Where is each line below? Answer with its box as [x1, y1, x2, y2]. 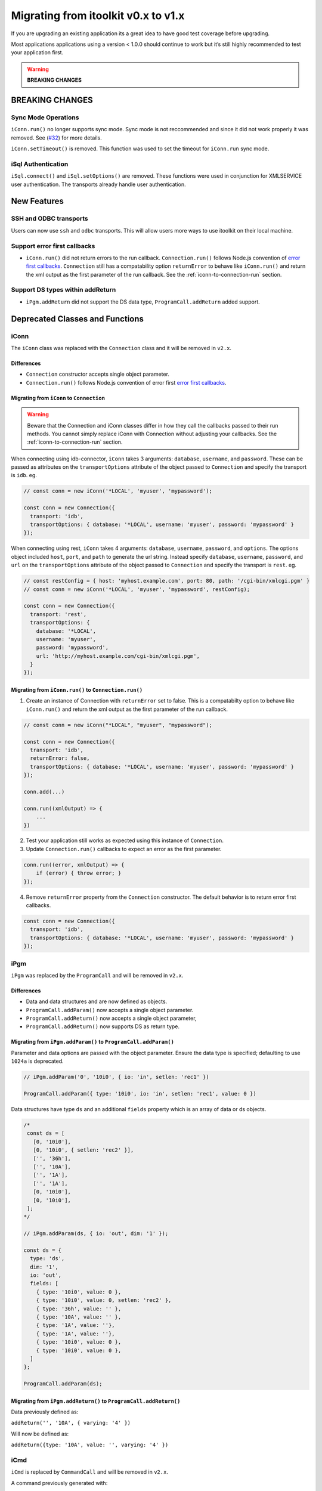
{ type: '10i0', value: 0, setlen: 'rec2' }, [36, 1297, 172, 1304]
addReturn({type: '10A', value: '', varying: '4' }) [11, 1441, 169, 1449]
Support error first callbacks [11, 242, 95, 250]
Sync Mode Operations [11, 113, 79, 122]
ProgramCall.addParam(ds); [23, 1381, 103, 1387]
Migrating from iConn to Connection [11, 394, 106, 401]
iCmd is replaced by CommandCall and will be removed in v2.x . [11, 1468, 168, 1475]
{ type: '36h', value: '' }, [36, 1305, 122, 1312]
